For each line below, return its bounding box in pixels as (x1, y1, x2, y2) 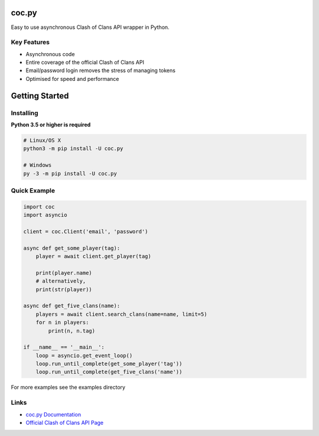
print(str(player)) (35, 286, 93, 292)
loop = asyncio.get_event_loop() (35, 352, 133, 359)
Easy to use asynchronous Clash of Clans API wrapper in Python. (11, 24, 170, 31)
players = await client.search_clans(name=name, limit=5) (35, 311, 207, 317)
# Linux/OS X (23, 136, 61, 144)
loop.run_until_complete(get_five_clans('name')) (35, 369, 183, 375)
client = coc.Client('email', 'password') (23, 228, 148, 235)
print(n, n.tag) (48, 327, 96, 334)
